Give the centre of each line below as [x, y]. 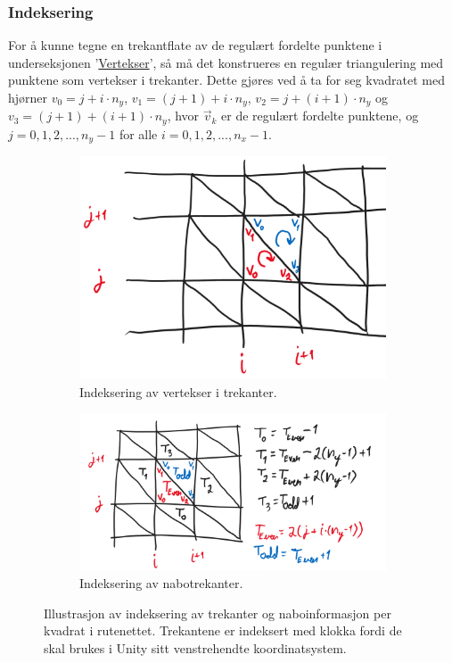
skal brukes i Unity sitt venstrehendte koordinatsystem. [195, 647]
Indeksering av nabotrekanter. [161, 583]
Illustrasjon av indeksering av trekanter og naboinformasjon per [218, 613]
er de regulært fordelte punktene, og [320, 116]
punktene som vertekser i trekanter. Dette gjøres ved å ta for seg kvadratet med [226, 80]
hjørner [28, 97]
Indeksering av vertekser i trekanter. [178, 391]
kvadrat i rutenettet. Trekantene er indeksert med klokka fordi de [223, 630]
